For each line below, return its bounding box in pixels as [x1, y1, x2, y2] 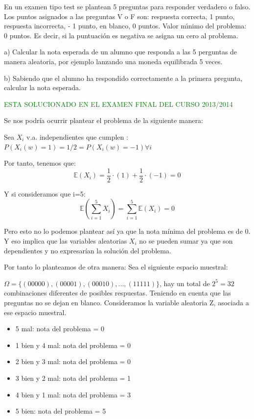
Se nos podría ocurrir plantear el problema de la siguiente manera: [4, 115, 203, 125]
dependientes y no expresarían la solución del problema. [4, 245, 171, 255]
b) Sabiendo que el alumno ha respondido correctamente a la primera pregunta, [4, 73, 243, 83]
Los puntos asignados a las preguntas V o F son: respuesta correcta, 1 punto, [4, 11, 235, 21]
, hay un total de [160, 278, 210, 288]
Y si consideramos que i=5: [4, 188, 86, 198]
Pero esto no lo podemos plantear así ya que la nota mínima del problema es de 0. [4, 226, 251, 236]
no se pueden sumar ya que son [139, 235, 233, 246]
